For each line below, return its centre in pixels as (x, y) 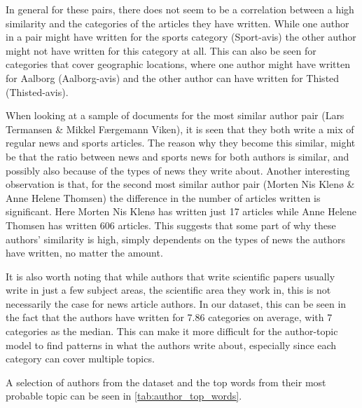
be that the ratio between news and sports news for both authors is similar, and (177, 156)
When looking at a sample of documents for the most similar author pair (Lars (175, 115)
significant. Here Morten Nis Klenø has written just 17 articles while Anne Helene (181, 211)
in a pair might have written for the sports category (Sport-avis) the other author (181, 37)
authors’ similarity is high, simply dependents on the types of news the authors (175, 239)
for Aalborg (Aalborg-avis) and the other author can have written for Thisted (173, 77)
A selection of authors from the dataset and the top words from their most (166, 382)
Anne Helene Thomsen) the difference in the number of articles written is (163, 197)
